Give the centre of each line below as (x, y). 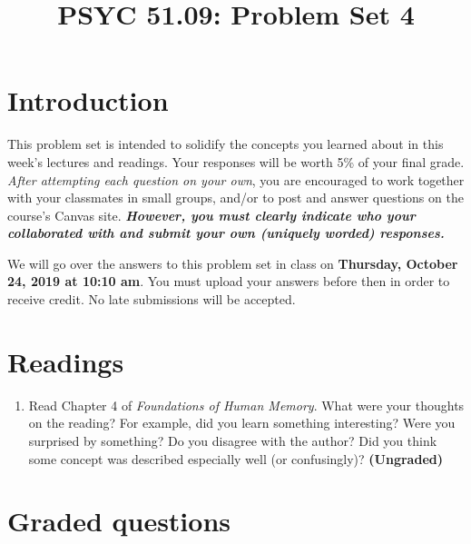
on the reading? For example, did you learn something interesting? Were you (242, 423)
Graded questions (119, 521)
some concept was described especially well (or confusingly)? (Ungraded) (235, 458)
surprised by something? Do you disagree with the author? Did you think (233, 440)
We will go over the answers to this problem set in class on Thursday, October (233, 263)
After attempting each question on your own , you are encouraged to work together (236, 179)
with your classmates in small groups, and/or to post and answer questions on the (235, 198)
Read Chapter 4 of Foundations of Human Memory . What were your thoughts (246, 405)
